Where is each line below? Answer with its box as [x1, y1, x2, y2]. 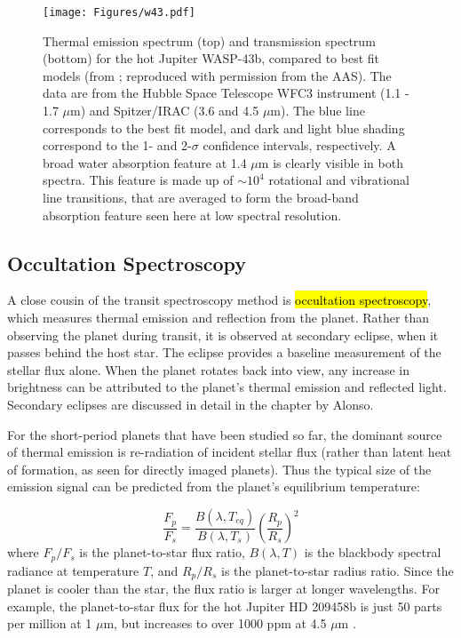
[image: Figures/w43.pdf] [43, 6, 195, 19]
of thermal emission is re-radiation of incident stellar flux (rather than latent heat [7, 443, 452, 461]
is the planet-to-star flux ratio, [79, 543, 245, 562]
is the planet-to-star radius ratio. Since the [220, 561, 454, 579]
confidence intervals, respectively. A [203, 136, 396, 155]
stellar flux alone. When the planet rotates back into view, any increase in [7, 360, 410, 379]
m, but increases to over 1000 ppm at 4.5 [103, 614, 327, 633]
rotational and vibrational [268, 171, 409, 189]
